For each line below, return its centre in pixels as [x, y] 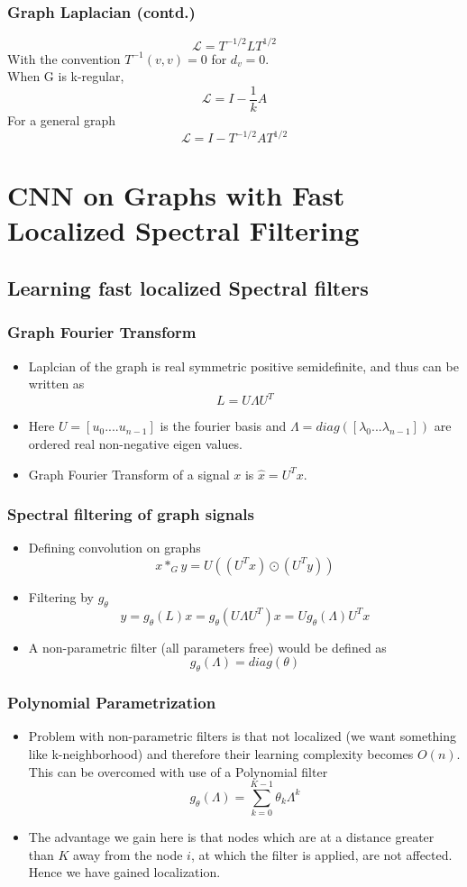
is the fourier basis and [223, 426]
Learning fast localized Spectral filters [188, 288]
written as [56, 384]
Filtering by [61, 596]
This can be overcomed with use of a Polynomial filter [178, 771]
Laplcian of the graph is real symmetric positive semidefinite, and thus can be [243, 366]
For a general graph [62, 119]
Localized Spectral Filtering [183, 230]
